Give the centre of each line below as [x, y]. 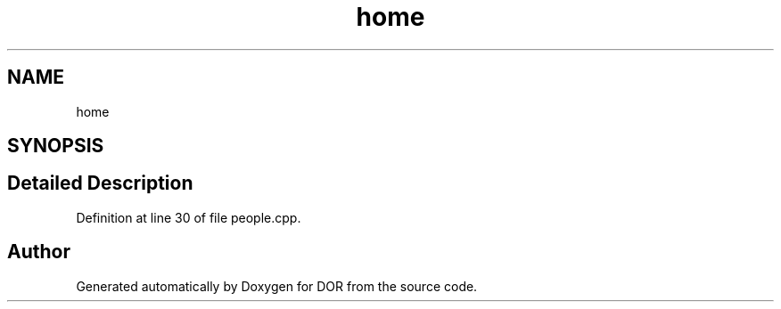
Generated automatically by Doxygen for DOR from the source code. [277, 286]
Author [39, 252]
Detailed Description [100, 183]
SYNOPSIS [56, 146]
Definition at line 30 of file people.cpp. [189, 217]
